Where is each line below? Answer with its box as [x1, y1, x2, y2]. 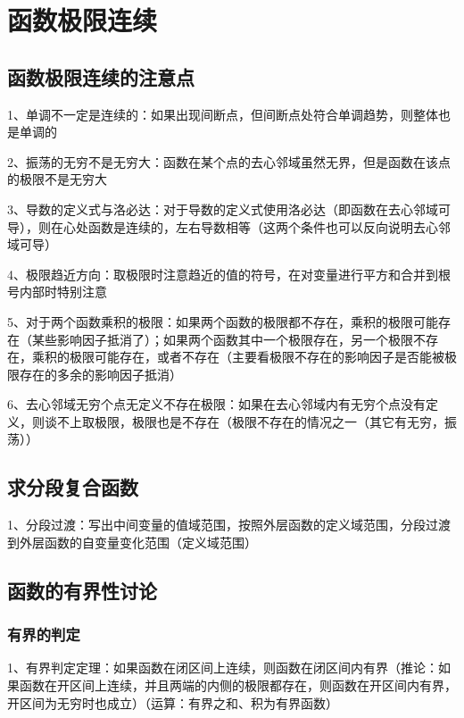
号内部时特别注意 [7, 282, 107, 301]
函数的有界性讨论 [7, 576, 157, 604]
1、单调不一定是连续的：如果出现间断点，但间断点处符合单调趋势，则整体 [7, 104, 438, 123]
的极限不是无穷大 [7, 170, 107, 188]
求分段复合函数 [7, 473, 138, 501]
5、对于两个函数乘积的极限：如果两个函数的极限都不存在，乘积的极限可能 [7, 312, 438, 330]
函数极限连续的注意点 [7, 63, 195, 90]
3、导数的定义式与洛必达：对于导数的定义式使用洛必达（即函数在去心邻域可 [7, 199, 451, 218]
